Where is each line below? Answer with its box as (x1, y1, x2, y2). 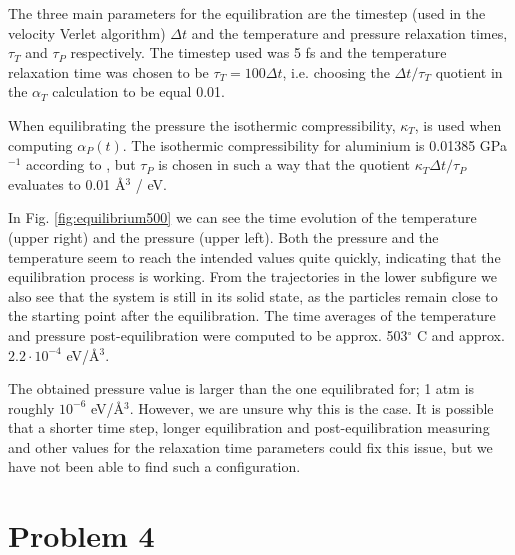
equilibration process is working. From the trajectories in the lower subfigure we (8, 266, 497, 287)
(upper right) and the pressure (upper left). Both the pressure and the (8, 226, 439, 247)
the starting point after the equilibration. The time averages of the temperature (8, 305, 496, 326)
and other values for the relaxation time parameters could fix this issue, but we (8, 436, 493, 457)
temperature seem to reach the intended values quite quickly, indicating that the (8, 246, 501, 267)
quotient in (435, 61, 503, 82)
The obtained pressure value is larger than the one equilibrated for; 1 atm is (8, 378, 475, 399)
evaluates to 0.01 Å (8, 173, 126, 194)
